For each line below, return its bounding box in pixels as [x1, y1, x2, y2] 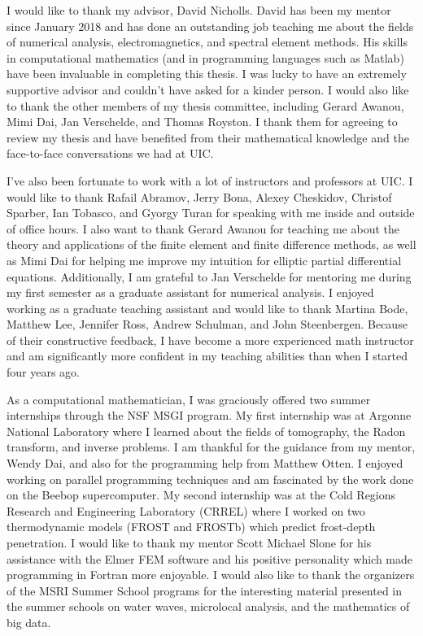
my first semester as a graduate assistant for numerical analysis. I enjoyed [7, 284, 374, 301]
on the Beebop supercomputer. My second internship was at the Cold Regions [7, 486, 396, 503]
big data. [7, 613, 51, 630]
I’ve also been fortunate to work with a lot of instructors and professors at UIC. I [7, 172, 413, 189]
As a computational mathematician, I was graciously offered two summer [7, 390, 371, 407]
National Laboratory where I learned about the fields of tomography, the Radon [7, 422, 406, 439]
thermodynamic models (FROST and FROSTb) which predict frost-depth [7, 518, 376, 535]
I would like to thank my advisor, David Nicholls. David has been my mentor [7, 2, 391, 18]
